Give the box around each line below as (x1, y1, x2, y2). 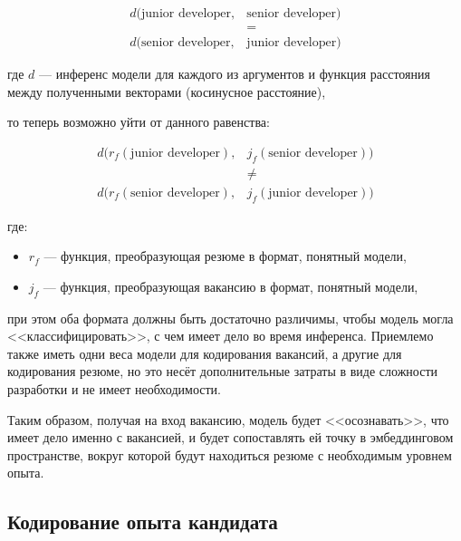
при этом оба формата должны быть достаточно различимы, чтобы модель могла (7, 308, 454, 327)
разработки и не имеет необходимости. (7, 379, 221, 398)
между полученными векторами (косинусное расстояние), (7, 82, 326, 101)
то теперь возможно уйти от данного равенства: (7, 112, 270, 131)
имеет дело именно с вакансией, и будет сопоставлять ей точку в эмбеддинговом (7, 428, 454, 447)
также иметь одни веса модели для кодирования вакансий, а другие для (7, 343, 402, 362)
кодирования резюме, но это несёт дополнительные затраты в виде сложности (7, 362, 438, 381)
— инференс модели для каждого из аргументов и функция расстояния (38, 64, 430, 83)
